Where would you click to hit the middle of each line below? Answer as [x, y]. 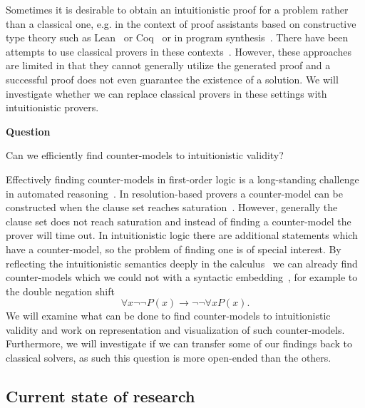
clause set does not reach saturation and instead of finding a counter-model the [179, 221]
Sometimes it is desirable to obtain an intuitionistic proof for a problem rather [177, 9]
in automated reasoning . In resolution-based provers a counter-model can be [175, 193]
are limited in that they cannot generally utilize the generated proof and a [168, 65]
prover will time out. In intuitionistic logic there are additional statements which [182, 235]
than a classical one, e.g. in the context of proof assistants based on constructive [181, 23]
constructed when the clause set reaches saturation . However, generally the [172, 207]
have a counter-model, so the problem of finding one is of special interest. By [174, 249]
